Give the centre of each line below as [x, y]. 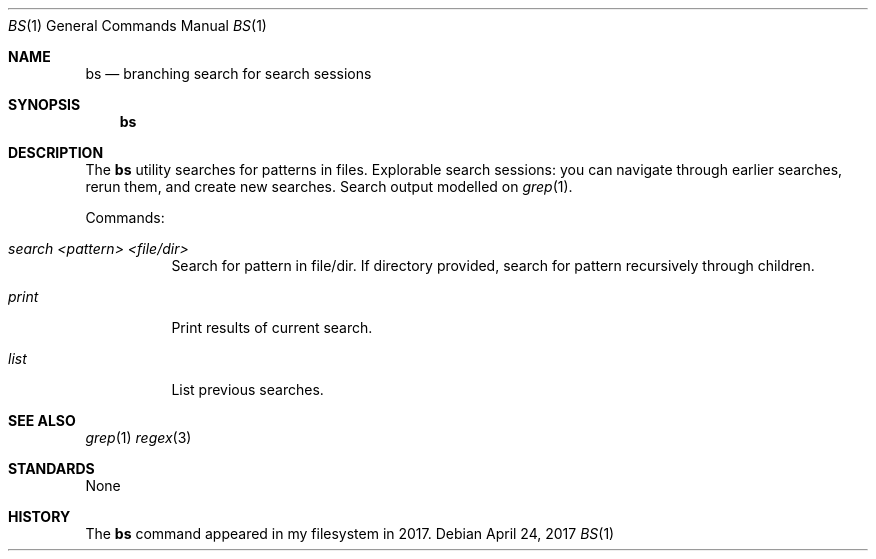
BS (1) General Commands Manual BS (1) [137, 25]
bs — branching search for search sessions [228, 73]
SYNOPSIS [44, 104]
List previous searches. [247, 389]
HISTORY [39, 516]
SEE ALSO [42, 420]
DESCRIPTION [56, 152]
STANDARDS [51, 468]
